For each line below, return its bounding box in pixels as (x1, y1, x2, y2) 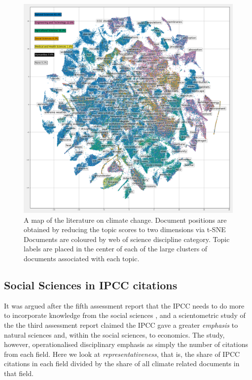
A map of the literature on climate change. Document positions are (24, 214, 227, 225)
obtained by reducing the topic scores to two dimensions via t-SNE (24, 224, 226, 235)
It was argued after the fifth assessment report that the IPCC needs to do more (4, 300, 245, 311)
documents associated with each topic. (24, 253, 140, 263)
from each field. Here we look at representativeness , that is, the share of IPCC (4, 348, 240, 359)
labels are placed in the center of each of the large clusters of (24, 243, 208, 254)
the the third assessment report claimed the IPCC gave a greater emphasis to (4, 319, 238, 330)
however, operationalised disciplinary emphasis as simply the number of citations (4, 339, 248, 349)
